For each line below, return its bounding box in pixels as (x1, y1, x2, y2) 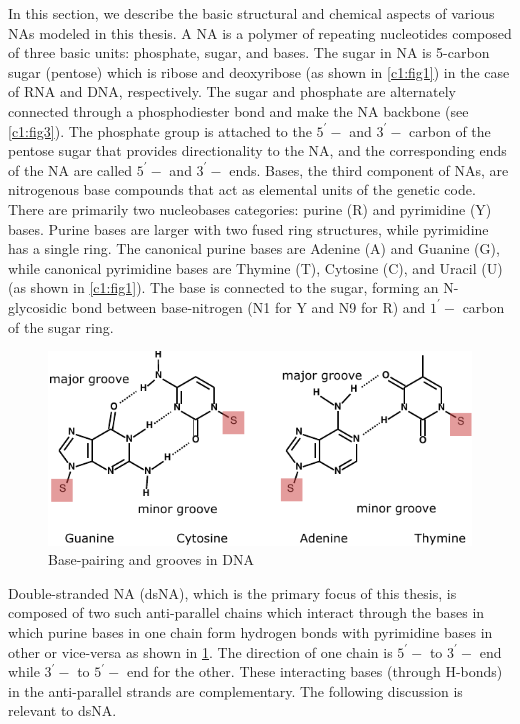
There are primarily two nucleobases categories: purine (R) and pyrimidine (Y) (8, 198, 492, 219)
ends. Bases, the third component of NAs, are (229, 159, 509, 180)
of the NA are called (8, 159, 133, 180)
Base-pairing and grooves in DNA (48, 549, 254, 570)
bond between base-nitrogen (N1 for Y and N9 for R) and (71, 296, 426, 317)
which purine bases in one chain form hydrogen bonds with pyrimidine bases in (8, 622, 493, 642)
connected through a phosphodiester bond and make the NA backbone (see (8, 100, 469, 121)
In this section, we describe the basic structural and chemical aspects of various (8, 3, 495, 23)
